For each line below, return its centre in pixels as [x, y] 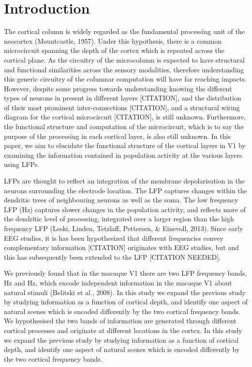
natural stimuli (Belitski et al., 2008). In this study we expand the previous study [125, 292]
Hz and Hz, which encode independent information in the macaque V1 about [118, 282]
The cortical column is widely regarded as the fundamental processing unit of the [124, 31]
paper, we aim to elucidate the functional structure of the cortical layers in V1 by [125, 145]
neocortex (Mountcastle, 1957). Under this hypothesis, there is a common [113, 41]
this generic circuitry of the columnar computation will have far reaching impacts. [125, 79]
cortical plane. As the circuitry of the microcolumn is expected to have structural [124, 59]
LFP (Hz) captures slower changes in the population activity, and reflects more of [125, 209]
